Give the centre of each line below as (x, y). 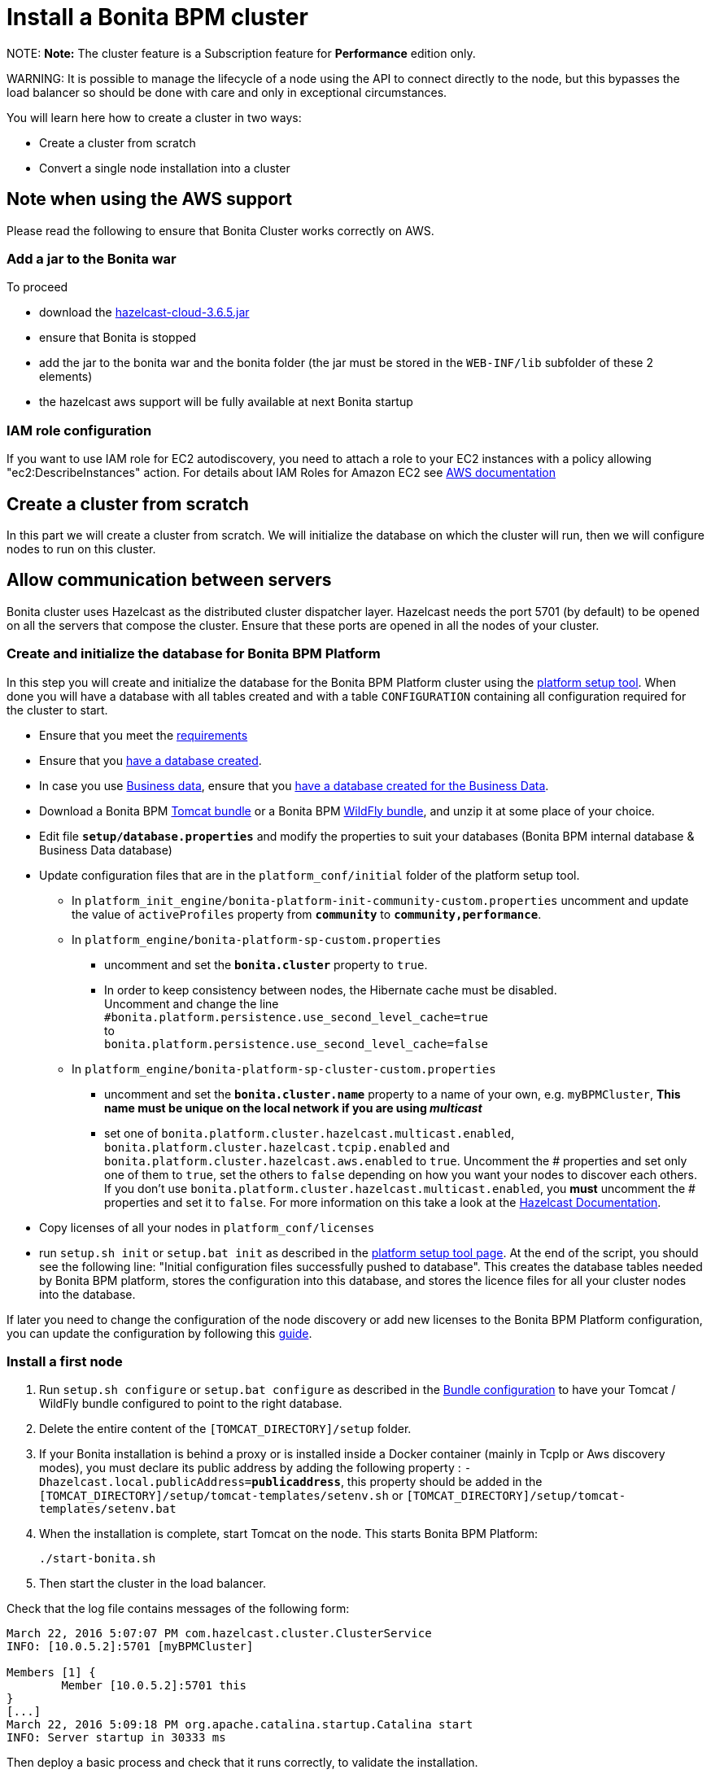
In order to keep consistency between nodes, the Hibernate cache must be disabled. (331, 990)
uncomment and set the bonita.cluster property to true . (266, 964)
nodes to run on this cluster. (81, 548)
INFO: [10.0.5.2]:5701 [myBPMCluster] (130, 1647)
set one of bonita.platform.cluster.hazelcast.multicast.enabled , (310, 1133)
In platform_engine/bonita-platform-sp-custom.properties (257, 939)
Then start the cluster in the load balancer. (153, 1584)
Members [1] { (51, 1673)
